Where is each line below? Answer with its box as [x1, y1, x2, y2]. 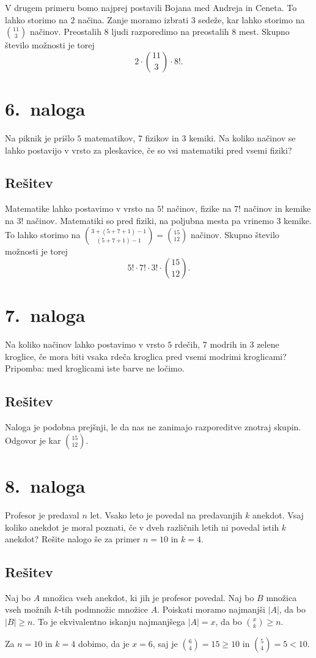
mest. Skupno [238, 25, 290, 38]
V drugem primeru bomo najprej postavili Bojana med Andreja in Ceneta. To [5, 1, 297, 13]
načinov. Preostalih [29, 25, 101, 38]
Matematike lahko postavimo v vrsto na [5, 202, 155, 215]
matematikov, [84, 131, 136, 144]
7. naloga [5, 302, 86, 327]
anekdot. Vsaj [252, 508, 304, 521]
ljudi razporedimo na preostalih [111, 25, 229, 38]
